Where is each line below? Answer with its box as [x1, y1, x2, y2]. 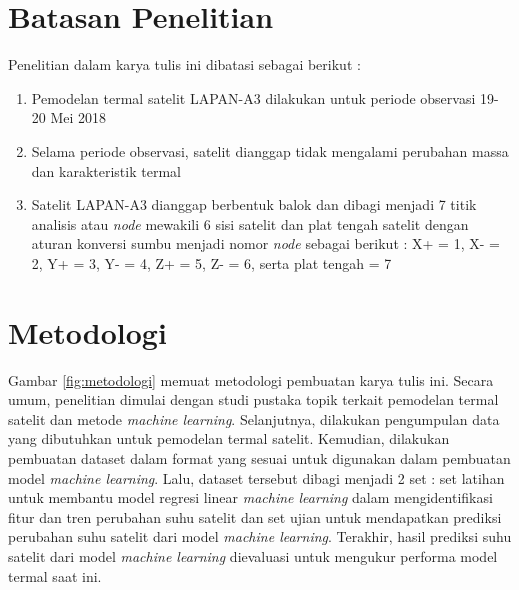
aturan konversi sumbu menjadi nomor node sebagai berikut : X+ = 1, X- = [31, 233, 500, 254]
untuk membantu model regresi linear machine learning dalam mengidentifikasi [8, 487, 493, 508]
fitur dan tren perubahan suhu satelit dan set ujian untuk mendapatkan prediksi [8, 506, 502, 527]
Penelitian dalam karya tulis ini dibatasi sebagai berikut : [8, 54, 361, 75]
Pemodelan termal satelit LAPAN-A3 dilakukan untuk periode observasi [31, 87, 476, 108]
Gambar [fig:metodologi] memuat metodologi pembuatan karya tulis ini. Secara [8, 369, 494, 390]
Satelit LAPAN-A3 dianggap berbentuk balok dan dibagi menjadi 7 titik [31, 194, 477, 215]
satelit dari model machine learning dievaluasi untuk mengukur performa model [8, 545, 498, 566]
